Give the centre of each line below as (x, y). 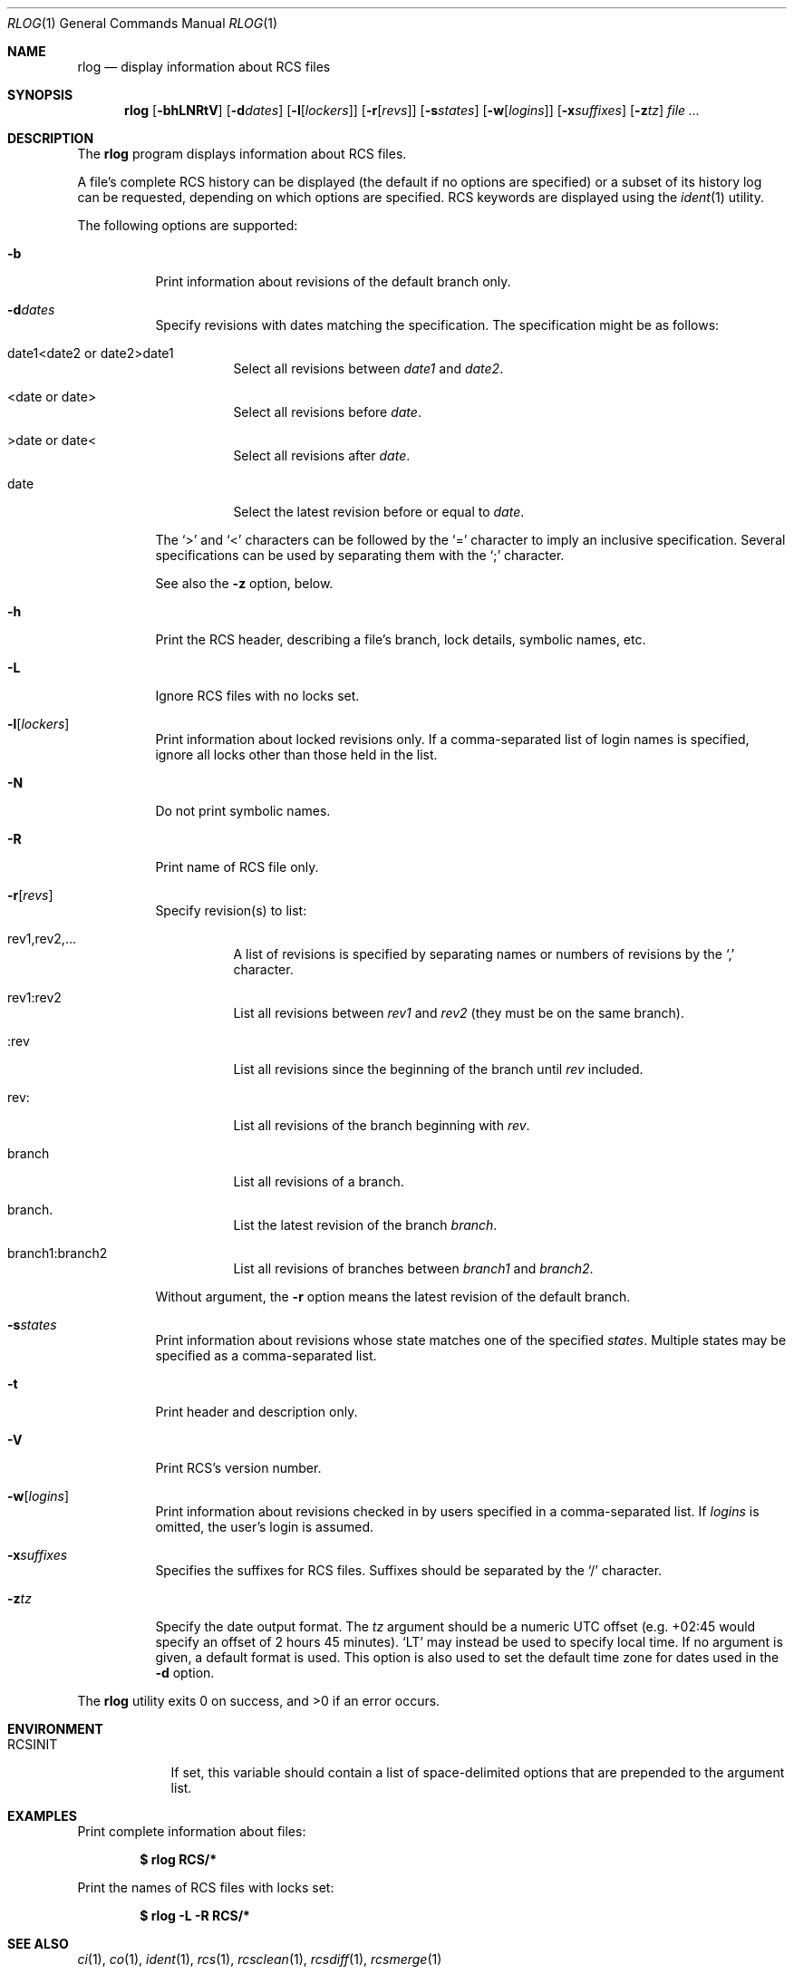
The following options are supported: (188, 225)
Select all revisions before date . (327, 412)
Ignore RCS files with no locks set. (257, 696)
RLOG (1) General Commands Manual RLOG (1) (143, 23)
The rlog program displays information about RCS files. (242, 154)
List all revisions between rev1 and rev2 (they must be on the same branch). (459, 1013)
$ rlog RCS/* (179, 1859)
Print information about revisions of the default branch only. (333, 281)
